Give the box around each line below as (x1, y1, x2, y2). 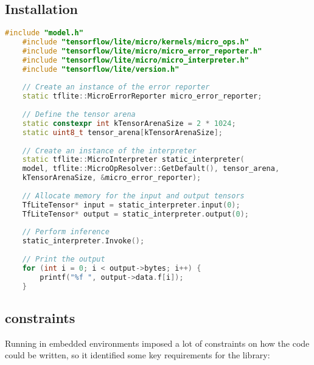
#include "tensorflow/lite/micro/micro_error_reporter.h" (22, 46, 262, 55)
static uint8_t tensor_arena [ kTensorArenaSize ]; (22, 128, 223, 137)
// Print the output (22, 255, 105, 264)
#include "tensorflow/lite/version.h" (22, 64, 180, 74)
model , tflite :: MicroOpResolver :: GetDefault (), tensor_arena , (22, 164, 280, 173)
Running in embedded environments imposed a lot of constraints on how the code (5, 336, 310, 349)
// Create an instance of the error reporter (22, 83, 210, 92)
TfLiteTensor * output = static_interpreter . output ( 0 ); (22, 209, 249, 218)
